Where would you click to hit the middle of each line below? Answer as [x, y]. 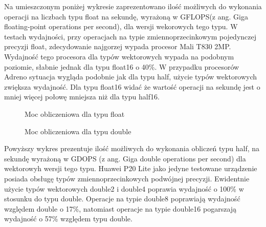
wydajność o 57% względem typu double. [68, 219]
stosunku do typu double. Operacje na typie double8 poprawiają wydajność [122, 199]
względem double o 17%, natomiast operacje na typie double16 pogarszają [120, 208]
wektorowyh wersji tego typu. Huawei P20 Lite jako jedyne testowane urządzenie [131, 168]
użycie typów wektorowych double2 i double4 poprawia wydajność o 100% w [124, 188]
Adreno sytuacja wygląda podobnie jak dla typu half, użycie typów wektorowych [131, 77]
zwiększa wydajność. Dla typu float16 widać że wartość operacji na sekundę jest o [132, 86]
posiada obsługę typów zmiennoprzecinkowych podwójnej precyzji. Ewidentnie [127, 178]
